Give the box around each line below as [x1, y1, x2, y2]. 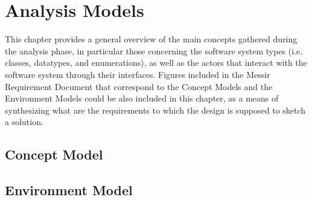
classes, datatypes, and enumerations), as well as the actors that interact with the [5, 56, 307, 69]
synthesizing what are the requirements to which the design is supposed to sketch [5, 103, 306, 116]
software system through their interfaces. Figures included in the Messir [5, 68, 270, 80]
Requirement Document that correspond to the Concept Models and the [5, 80, 273, 92]
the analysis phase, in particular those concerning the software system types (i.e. [5, 44, 303, 57]
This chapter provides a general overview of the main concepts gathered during [5, 33, 298, 45]
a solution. [5, 115, 43, 128]
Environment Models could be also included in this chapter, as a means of [5, 92, 279, 105]
